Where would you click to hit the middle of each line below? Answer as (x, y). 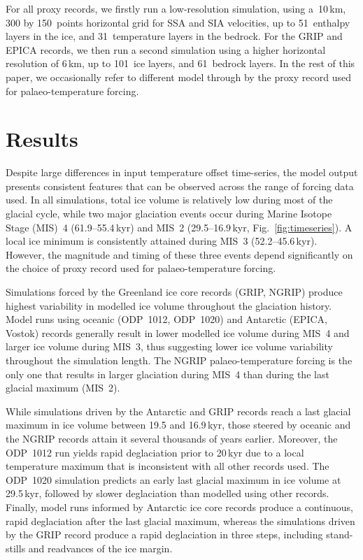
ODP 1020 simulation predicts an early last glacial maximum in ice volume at (173, 479)
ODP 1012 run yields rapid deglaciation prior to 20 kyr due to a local (155, 452)
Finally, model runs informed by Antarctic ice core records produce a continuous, (179, 507)
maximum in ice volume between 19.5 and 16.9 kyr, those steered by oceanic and (178, 425)
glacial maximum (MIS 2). (63, 388)
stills (16, 548)
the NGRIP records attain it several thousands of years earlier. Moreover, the (172, 438)
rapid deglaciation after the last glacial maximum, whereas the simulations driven (180, 520)
